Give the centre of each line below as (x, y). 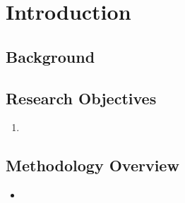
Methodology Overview (92, 165)
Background (50, 56)
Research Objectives (81, 98)
